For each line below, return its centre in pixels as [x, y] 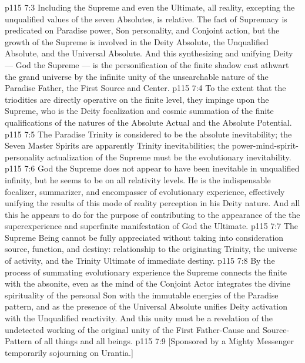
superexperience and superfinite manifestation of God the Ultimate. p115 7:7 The [152, 226]
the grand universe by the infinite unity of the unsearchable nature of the [137, 76]
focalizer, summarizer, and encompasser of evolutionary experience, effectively [145, 191]
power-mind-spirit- [265, 145]
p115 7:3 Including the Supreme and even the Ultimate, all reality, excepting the [150, 7]
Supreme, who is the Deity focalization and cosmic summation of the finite [139, 111]
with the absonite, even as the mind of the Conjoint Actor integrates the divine [148, 283]
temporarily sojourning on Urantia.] [69, 352]
